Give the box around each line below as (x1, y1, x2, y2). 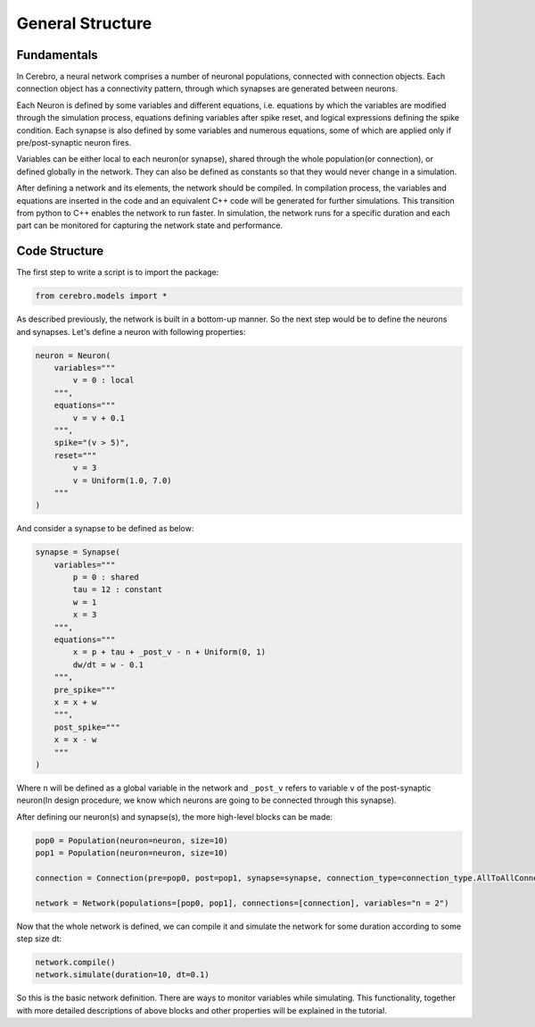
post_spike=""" (53, 722, 120, 732)
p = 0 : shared (72, 572, 140, 582)
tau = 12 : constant (72, 585, 163, 595)
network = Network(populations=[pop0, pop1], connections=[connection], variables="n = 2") (35, 898, 449, 908)
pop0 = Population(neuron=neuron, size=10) (35, 835, 229, 846)
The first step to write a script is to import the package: (16, 267, 219, 278)
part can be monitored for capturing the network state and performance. (16, 220, 284, 231)
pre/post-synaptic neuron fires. (16, 138, 132, 148)
